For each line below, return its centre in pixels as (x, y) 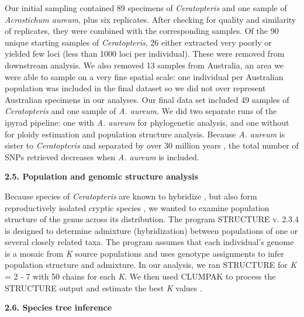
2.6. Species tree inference (58, 307)
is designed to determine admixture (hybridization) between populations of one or (151, 230)
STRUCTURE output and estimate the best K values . (103, 287)
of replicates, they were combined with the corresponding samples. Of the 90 (142, 31)
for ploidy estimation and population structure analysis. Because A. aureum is (145, 134)
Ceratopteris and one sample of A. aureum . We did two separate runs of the (141, 111)
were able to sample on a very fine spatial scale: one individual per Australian (144, 76)
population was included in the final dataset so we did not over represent (135, 88)
